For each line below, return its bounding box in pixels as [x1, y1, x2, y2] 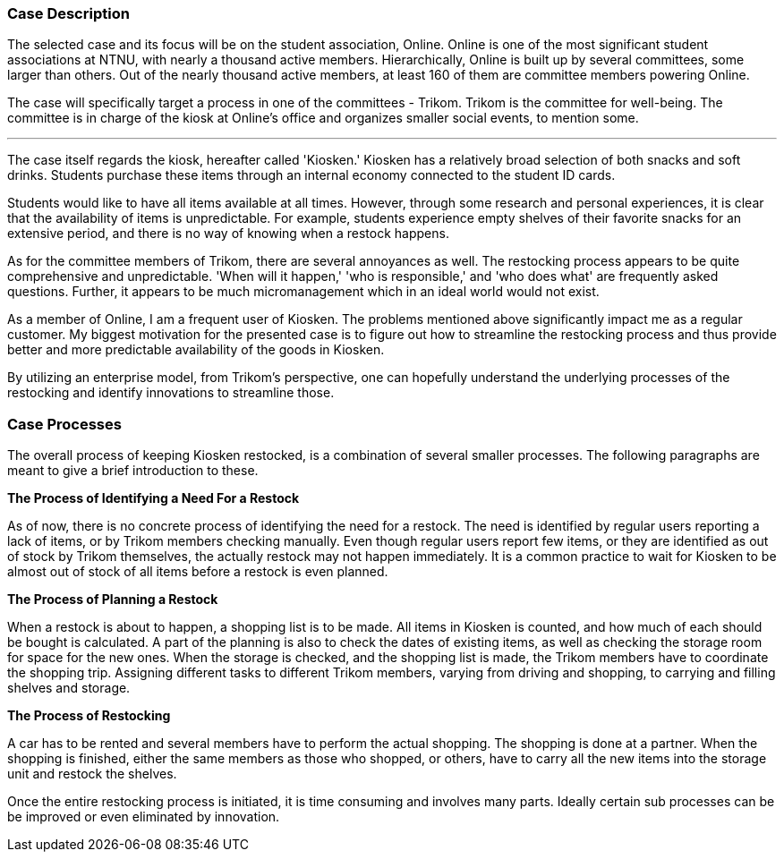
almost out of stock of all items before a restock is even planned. [7, 564, 388, 580]
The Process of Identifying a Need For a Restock [7, 490, 300, 506]
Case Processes [7, 414, 122, 433]
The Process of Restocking [7, 708, 171, 724]
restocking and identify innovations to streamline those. [7, 385, 335, 401]
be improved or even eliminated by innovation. [7, 809, 280, 825]
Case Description [7, 4, 130, 22]
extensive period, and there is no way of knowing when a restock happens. [7, 225, 449, 242]
